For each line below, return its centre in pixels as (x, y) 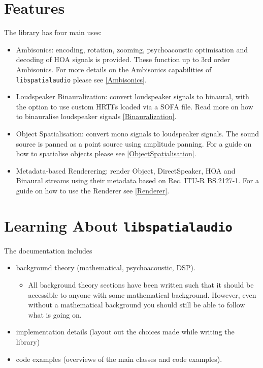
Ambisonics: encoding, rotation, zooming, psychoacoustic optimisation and (132, 49)
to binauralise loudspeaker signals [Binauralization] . (96, 116)
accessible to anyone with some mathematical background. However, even (142, 294)
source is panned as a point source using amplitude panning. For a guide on (134, 143)
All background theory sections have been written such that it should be (141, 284)
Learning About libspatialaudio (118, 225)
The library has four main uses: (53, 32)
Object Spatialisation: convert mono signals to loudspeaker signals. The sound (137, 133)
